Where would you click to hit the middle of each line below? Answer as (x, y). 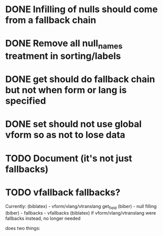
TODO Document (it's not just (69, 158)
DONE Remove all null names (64, 44)
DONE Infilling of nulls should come (81, 9)
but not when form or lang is (66, 90)
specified (26, 101)
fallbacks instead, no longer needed (43, 218)
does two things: (23, 228)
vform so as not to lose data (65, 135)
